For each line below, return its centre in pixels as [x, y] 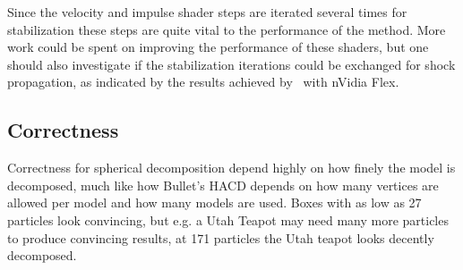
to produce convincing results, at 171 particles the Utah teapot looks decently [221, 237]
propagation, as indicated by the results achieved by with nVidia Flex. [203, 82]
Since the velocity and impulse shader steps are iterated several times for [207, 12]
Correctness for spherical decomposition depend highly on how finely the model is [231, 168]
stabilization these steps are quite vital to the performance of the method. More [227, 29]
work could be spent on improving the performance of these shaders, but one [218, 47]
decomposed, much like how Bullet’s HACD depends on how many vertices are [223, 185]
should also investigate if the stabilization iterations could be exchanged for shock [231, 64]
